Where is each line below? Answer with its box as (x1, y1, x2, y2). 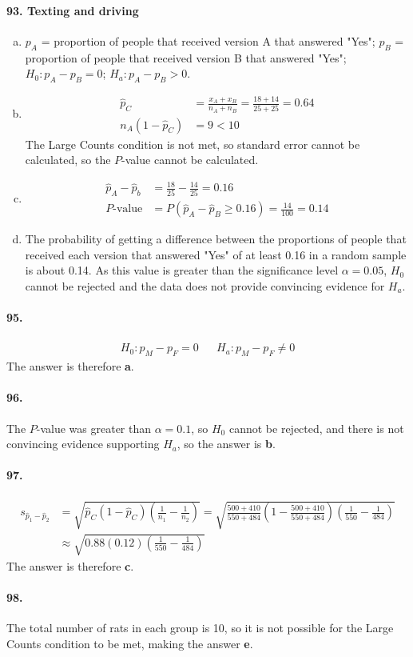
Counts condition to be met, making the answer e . (6, 635, 253, 651)
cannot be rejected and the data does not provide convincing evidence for (25, 278, 385, 294)
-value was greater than (36, 419, 152, 436)
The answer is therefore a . (6, 358, 134, 375)
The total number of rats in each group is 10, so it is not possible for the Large (6, 619, 394, 636)
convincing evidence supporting (6, 435, 160, 452)
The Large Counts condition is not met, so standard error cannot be (25, 135, 360, 152)
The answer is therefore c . (6, 557, 134, 574)
